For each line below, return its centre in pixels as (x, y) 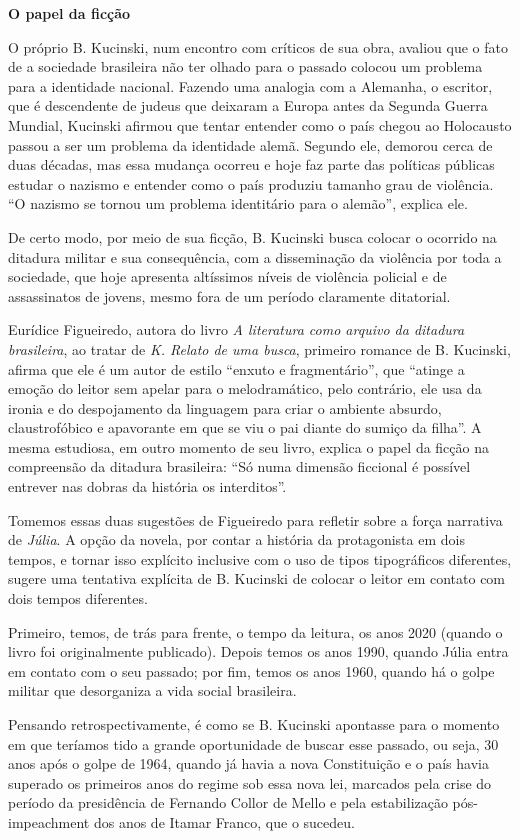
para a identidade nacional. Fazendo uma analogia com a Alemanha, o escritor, (250, 85)
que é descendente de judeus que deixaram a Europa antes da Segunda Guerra (248, 105)
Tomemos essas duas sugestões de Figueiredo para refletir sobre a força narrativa (255, 519)
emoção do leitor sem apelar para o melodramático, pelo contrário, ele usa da (245, 388)
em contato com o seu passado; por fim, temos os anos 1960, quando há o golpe (251, 670)
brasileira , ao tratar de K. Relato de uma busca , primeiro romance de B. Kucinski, (259, 348)
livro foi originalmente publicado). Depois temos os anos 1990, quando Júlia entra (258, 651)
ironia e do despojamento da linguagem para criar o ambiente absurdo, (225, 407)
